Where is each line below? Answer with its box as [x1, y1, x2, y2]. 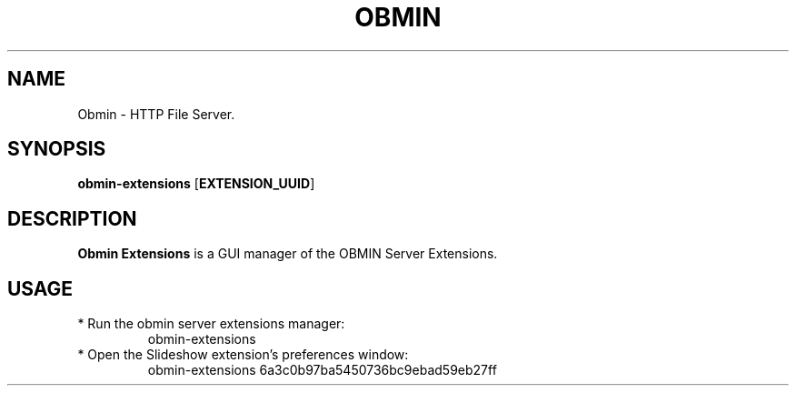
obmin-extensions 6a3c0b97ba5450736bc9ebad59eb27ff [147, 362, 497, 378]
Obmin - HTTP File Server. [77, 106, 235, 122]
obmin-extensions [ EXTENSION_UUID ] [77, 176, 315, 192]
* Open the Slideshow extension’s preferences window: [77, 347, 409, 363]
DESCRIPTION [7, 207, 137, 230]
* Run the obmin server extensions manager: [77, 316, 345, 332]
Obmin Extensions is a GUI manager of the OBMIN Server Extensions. [77, 246, 498, 262]
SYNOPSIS [7, 137, 106, 161]
